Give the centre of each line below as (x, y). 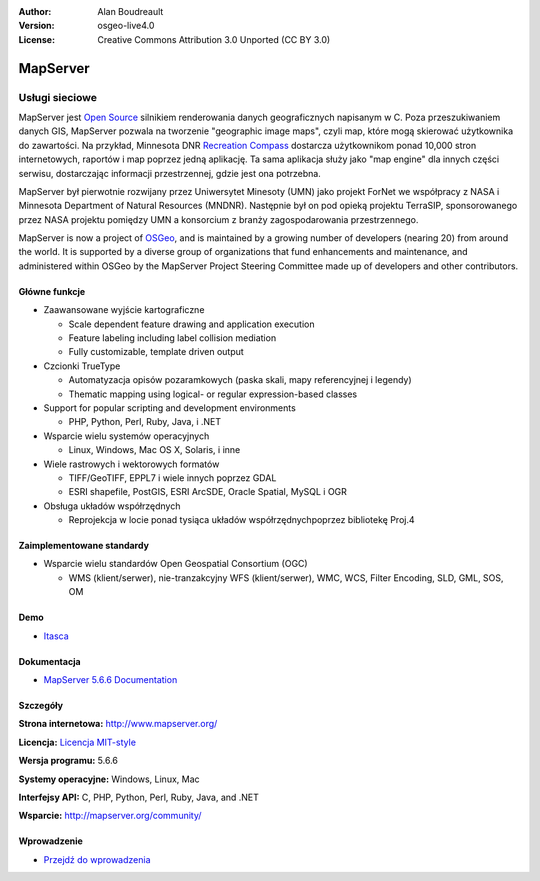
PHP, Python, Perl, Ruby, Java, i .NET (145, 422)
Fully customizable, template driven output (156, 352)
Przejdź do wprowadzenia (97, 859)
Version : (36, 26)
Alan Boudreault (130, 11)
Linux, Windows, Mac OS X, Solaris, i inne (154, 450)
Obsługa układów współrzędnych (112, 506)
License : (36, 39)
